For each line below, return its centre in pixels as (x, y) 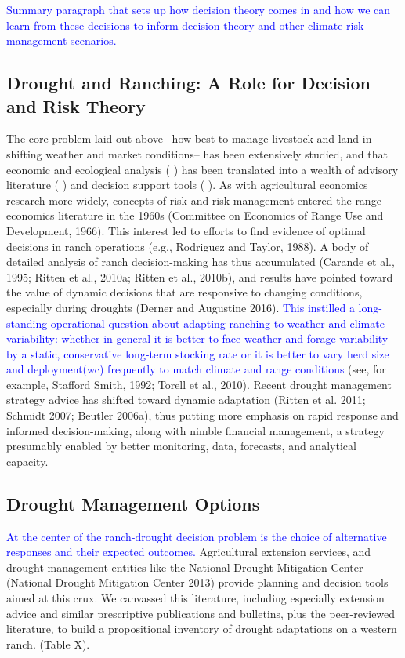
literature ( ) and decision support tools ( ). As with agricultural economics (187, 185)
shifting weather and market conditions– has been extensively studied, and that (197, 153)
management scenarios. (61, 40)
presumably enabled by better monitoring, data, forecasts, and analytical (181, 446)
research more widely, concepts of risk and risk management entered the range (194, 200)
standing (27, 323)
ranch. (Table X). (48, 643)
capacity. (27, 461)
